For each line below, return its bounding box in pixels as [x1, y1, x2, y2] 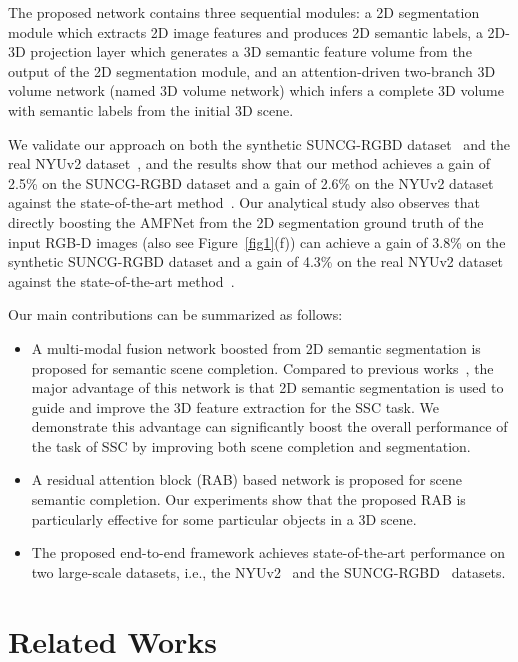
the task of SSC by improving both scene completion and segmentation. [31, 435, 471, 456]
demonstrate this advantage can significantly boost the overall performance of [31, 416, 508, 437]
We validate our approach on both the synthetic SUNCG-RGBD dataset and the [8, 133, 510, 154]
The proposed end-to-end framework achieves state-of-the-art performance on [31, 542, 506, 563]
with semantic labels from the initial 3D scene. [8, 99, 294, 120]
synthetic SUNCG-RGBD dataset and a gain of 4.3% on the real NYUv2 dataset [8, 251, 503, 272]
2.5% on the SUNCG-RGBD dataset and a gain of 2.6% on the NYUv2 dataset [8, 172, 494, 193]
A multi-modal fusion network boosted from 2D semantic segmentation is [31, 337, 481, 358]
